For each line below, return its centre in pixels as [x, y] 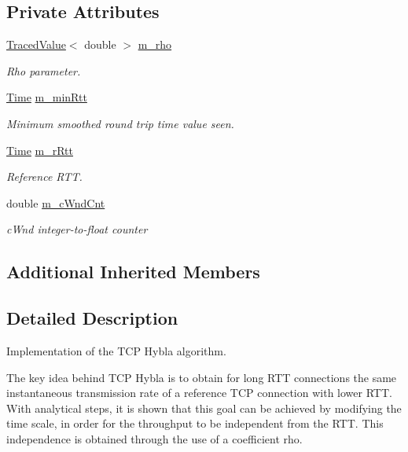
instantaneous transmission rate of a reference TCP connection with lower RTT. [199, 393]
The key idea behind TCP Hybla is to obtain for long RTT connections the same [202, 377]
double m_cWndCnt [56, 202]
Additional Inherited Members [133, 272]
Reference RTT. [44, 176]
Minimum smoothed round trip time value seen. [120, 123]
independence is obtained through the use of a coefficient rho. [154, 438]
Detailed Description [92, 318]
